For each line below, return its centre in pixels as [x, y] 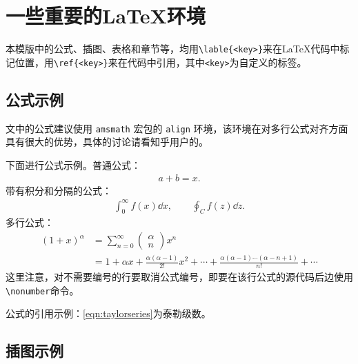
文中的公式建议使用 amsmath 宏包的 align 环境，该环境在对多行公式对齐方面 [177, 128]
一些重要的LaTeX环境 [106, 16]
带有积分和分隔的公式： [59, 190]
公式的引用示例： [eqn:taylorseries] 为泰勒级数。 [108, 313]
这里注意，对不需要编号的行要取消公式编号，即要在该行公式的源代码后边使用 [179, 277]
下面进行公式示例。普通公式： [73, 164]
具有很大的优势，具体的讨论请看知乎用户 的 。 [107, 142]
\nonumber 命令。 [42, 290]
